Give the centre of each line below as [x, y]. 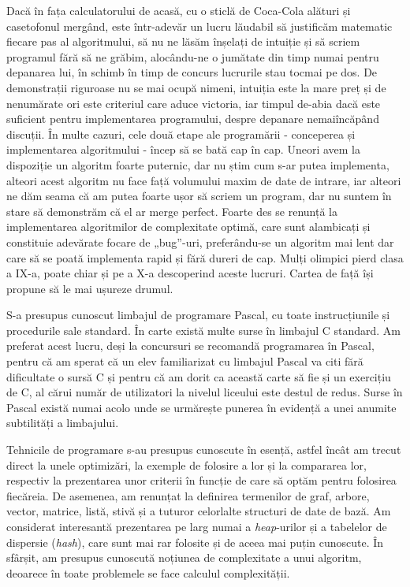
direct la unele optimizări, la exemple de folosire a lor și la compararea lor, [186, 464]
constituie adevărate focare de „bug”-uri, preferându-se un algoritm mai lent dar [200, 241]
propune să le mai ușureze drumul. [90, 288]
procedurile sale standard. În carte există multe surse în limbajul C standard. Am [204, 330]
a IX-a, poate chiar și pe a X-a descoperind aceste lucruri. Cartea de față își [190, 273]
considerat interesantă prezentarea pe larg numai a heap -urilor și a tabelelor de [197, 526]
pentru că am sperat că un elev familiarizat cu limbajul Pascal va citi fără [185, 361]
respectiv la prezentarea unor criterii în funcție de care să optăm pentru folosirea [201, 480]
